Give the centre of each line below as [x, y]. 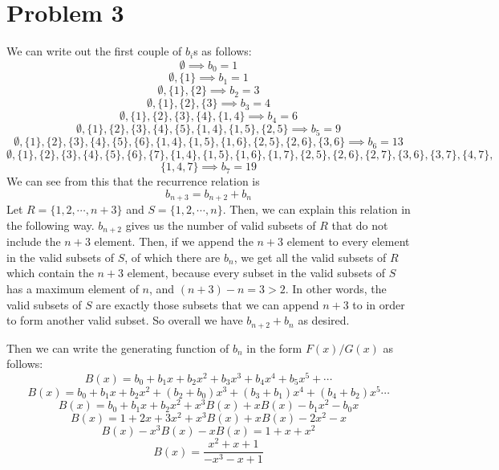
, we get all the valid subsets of [310, 257]
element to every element [348, 241]
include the [34, 241]
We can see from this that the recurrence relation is [133, 181]
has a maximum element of [73, 289]
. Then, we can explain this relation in [316, 209]
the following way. [51, 225]
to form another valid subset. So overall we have [125, 320]
